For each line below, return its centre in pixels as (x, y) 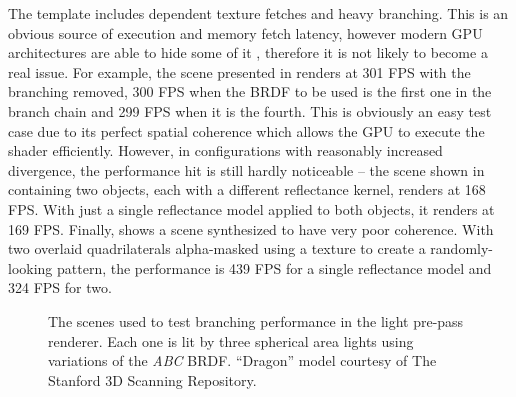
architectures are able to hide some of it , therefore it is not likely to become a (248, 52)
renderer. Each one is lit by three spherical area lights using (231, 340)
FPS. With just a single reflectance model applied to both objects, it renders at (251, 208)
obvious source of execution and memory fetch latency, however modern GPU (245, 32)
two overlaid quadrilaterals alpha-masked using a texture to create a (217, 248)
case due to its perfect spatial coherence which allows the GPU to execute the (246, 130)
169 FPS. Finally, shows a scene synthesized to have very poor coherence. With (251, 228)
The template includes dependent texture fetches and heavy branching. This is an (258, 13)
